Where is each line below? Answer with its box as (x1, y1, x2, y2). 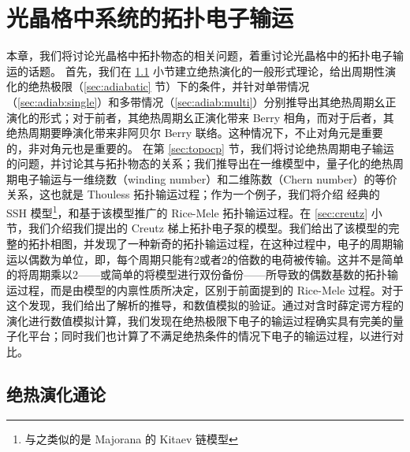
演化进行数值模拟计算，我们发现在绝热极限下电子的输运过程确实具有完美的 (6, 312, 393, 328)
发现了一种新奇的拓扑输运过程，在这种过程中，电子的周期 (94, 235, 393, 251)
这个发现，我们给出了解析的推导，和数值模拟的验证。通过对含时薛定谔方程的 (6, 297, 404, 313)
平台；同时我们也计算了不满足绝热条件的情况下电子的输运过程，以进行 (28, 328, 393, 344)
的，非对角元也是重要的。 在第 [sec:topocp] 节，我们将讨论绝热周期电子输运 (6, 139, 394, 156)
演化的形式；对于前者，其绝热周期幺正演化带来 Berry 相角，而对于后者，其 (6, 109, 394, 125)
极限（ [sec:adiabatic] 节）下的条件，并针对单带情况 (50, 78, 310, 94)
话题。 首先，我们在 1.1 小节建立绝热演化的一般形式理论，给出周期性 (28, 62, 385, 79)
